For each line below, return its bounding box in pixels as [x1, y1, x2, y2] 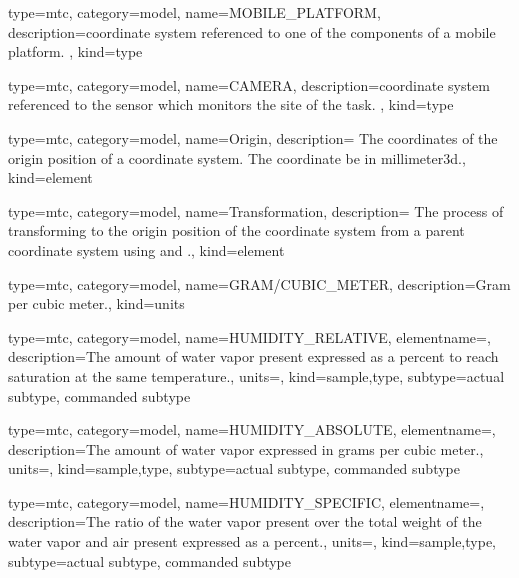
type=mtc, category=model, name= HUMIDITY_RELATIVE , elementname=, [8, 326, 491, 347]
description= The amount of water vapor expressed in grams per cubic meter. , [8, 438, 484, 459]
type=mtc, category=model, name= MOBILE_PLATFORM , [8, 2, 381, 22]
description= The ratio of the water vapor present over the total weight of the [8, 511, 482, 532]
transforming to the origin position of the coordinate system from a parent [8, 220, 465, 241]
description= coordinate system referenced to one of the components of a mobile [8, 21, 496, 42]
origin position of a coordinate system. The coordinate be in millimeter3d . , [8, 147, 466, 168]
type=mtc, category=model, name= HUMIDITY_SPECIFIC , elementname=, [8, 491, 485, 512]
